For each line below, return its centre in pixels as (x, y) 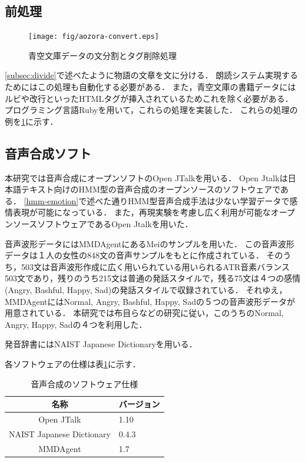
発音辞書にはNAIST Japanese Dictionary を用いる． (101, 344)
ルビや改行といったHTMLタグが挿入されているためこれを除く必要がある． (149, 98)
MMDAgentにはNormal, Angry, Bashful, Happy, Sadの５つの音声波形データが (150, 301)
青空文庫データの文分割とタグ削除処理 (102, 55)
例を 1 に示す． (32, 121)
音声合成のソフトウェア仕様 (84, 383)
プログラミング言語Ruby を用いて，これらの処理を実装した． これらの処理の (151, 110)
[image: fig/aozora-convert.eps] (94, 37)
